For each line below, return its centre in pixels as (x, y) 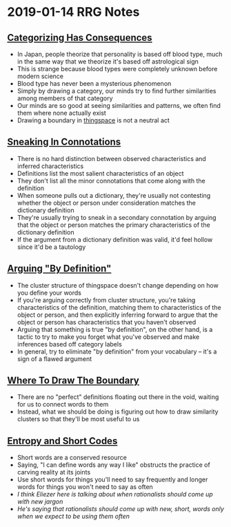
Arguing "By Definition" (59, 269)
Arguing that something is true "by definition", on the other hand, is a (115, 329)
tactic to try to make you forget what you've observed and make (108, 337)
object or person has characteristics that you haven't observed (107, 322)
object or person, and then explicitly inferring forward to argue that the (118, 315)
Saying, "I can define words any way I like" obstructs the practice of (113, 465)
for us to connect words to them (63, 405)
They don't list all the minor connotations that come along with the (111, 181)
